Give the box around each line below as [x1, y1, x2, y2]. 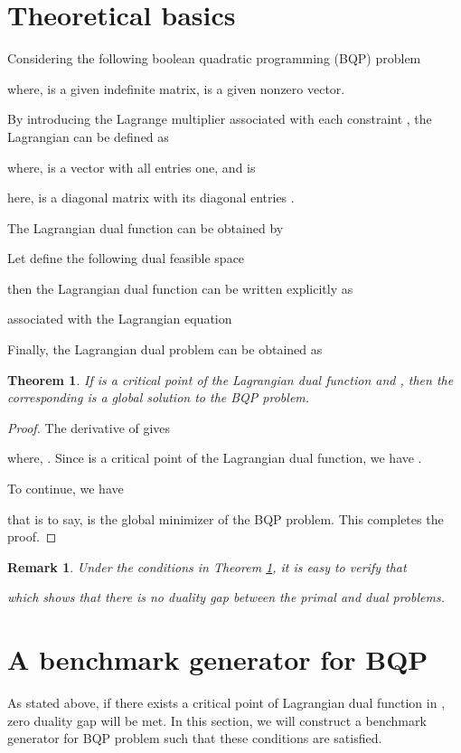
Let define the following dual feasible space [7, 249, 245, 268]
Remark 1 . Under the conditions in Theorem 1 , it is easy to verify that [7, 557, 407, 576]
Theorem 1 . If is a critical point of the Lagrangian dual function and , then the [7, 370, 454, 389]
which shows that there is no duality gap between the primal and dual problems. [7, 588, 445, 607]
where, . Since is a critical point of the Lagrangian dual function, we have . [7, 448, 422, 467]
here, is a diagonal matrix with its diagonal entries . [7, 188, 295, 207]
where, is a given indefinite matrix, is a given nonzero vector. [7, 79, 345, 98]
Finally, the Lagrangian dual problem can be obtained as [7, 340, 323, 359]
